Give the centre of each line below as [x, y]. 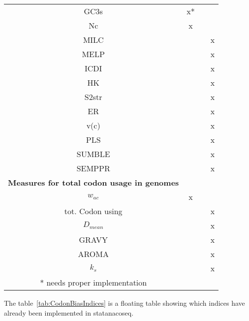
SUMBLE [93, 154]
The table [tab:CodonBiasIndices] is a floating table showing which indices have [124, 303]
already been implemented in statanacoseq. [69, 312]
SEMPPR [93, 168]
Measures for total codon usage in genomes [93, 182]
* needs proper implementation [93, 282]
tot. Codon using [93, 211]
